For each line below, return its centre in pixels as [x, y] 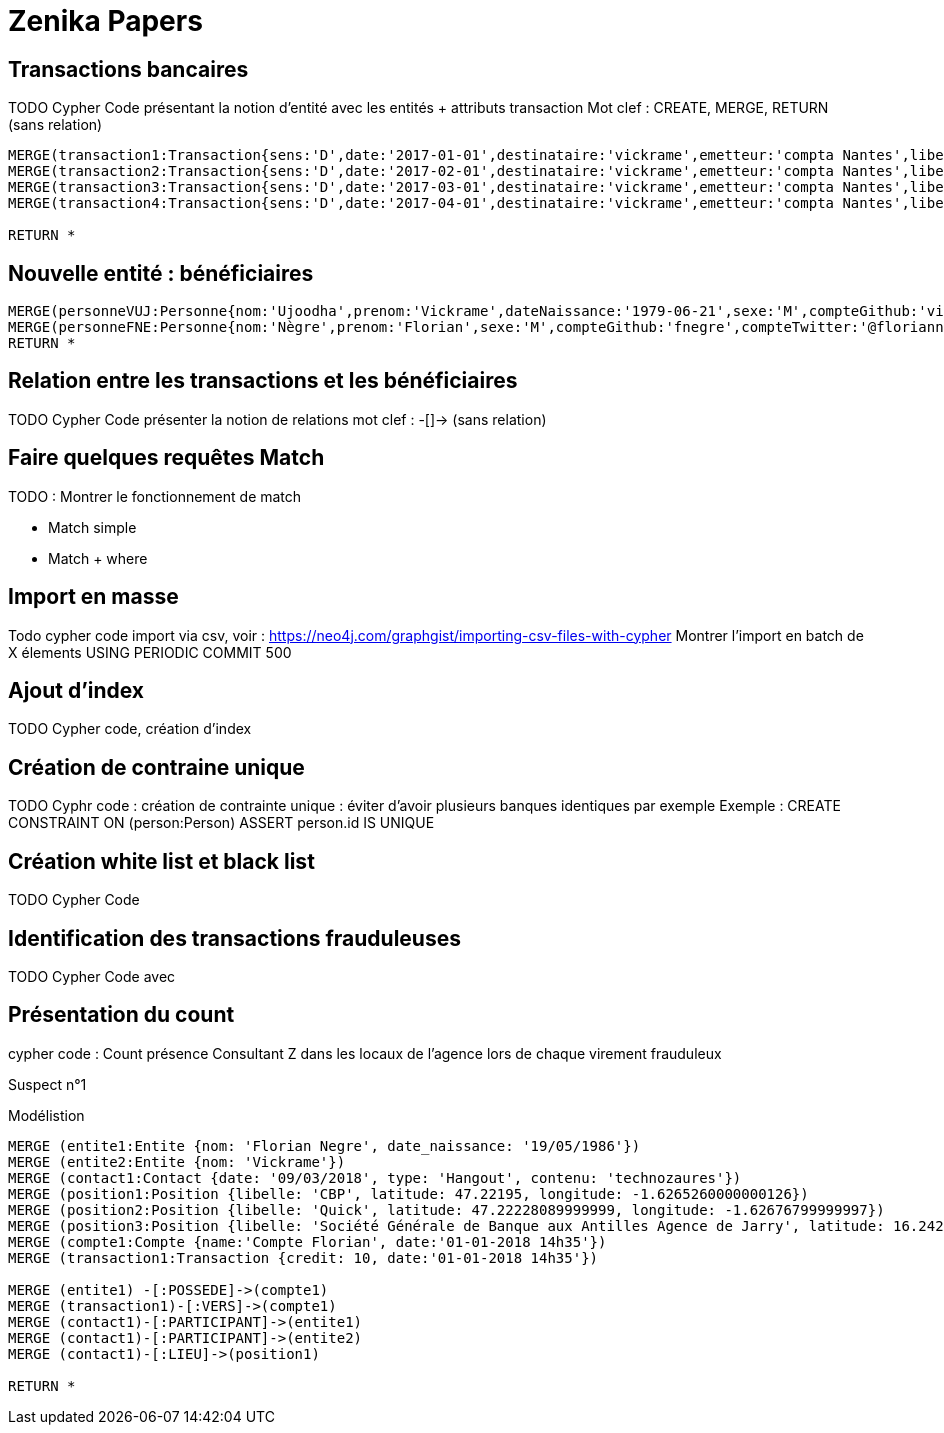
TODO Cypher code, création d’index [130, 729]
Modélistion [46, 1115]
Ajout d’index [76, 690]
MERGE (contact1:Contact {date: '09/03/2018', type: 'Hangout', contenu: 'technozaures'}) [375, 1177]
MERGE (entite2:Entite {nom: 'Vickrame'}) [177, 1161]
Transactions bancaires [128, 69]
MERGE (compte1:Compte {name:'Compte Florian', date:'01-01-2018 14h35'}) [307, 1241]
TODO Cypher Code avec [92, 976]
